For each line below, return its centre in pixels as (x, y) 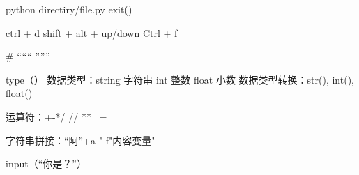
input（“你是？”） (46, 163)
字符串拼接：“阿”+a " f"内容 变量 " (81, 140)
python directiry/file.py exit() (69, 9)
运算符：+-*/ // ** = (56, 116)
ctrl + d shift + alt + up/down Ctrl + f (92, 32)
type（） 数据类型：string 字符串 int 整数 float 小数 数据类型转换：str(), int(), (180, 79)
